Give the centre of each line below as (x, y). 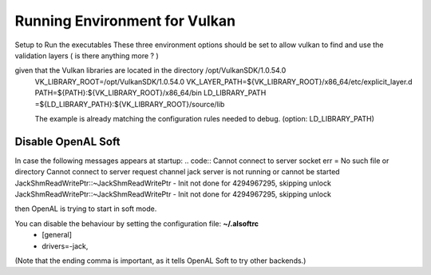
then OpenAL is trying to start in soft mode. (86, 209)
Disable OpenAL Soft (67, 141)
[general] (57, 235)
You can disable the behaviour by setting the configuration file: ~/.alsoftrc (137, 223)
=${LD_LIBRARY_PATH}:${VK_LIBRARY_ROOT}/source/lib (130, 104)
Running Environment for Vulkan (125, 21)
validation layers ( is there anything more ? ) (87, 55)
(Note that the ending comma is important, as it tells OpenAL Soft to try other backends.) (160, 261)
